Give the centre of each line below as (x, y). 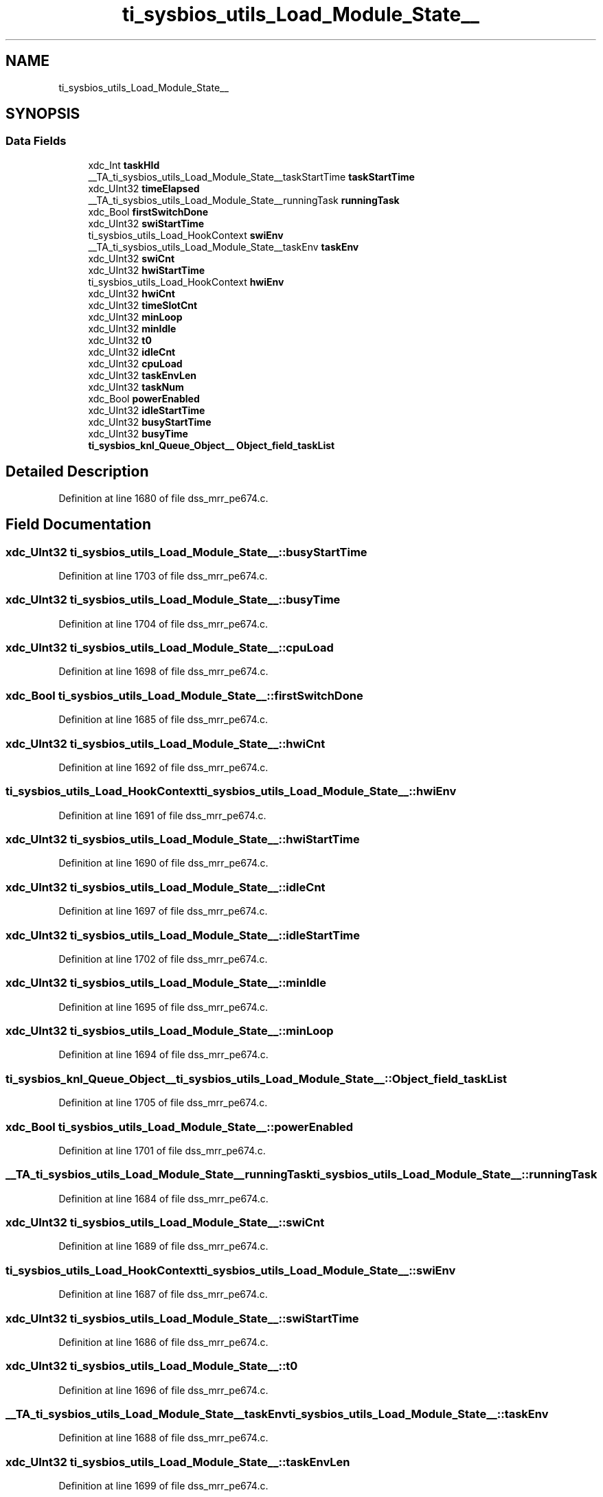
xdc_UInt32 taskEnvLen (142, 375)
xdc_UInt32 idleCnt (132, 352)
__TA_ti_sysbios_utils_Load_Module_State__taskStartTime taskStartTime (251, 176)
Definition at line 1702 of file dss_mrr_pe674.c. (163, 959)
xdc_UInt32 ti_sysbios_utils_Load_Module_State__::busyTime (173, 600)
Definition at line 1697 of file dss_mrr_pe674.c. (163, 911)
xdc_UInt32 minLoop (135, 317)
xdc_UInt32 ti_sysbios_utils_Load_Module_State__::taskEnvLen (178, 1462)
